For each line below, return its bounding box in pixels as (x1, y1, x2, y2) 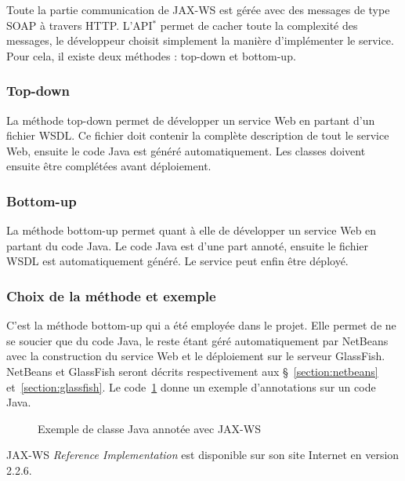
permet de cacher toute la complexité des (160, 16, 358, 33)
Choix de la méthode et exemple (6, 286, 216, 305)
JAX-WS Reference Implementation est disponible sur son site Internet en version (6, 446, 400, 463)
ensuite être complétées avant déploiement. (6, 158, 212, 174)
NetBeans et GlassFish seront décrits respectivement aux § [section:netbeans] (6, 363, 378, 379)
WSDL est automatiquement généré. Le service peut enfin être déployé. (6, 253, 349, 269)
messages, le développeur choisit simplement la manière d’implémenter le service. (6, 32, 394, 49)
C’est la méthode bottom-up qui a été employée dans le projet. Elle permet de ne (6, 317, 396, 333)
